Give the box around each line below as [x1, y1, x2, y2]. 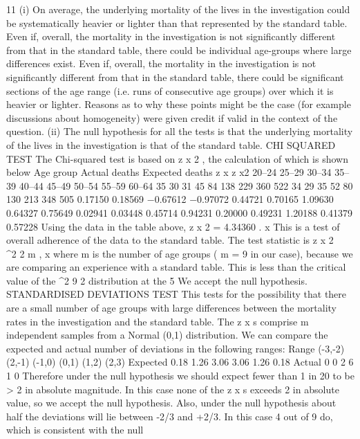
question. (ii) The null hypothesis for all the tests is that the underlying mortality [6, 124, 353, 138]
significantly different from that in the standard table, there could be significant [6, 69, 344, 84]
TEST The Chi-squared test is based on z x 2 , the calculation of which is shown [6, 151, 348, 165]
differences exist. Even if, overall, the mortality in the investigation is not [6, 56, 316, 71]
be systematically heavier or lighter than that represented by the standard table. [6, 15, 348, 30]
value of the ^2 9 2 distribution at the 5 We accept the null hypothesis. [6, 273, 307, 287]
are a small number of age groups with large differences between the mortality [6, 301, 337, 315]
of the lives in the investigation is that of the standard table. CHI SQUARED [6, 137, 336, 152]
